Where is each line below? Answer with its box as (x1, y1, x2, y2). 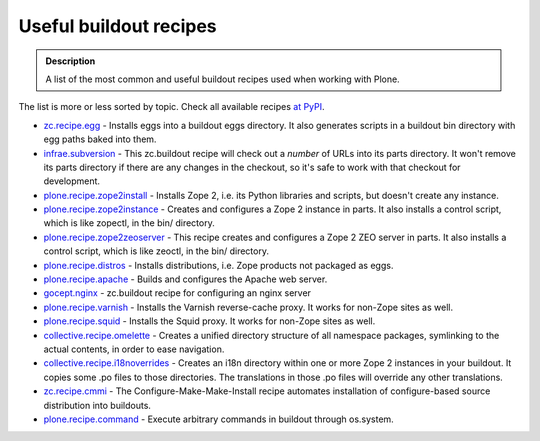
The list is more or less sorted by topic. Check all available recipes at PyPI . (18, 101, 325, 113)
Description (45, 55, 96, 67)
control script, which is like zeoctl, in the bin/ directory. (43, 245, 270, 257)
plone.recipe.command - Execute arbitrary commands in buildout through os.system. (43, 413, 394, 425)
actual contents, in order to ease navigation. (43, 343, 225, 355)
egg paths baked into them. (43, 133, 157, 145)
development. (43, 175, 100, 187)
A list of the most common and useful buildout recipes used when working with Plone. (45, 73, 400, 85)
